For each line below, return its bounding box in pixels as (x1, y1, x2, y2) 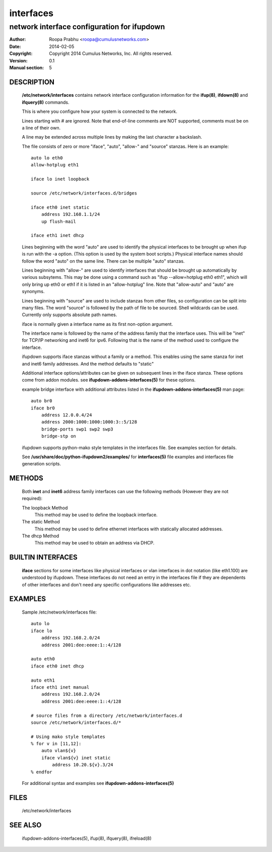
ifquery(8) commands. (22, 99, 70, 105)
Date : (9, 43, 21, 49)
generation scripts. (22, 461, 61, 467)
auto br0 (31, 398, 52, 404)
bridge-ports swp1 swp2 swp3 (41, 426, 113, 432)
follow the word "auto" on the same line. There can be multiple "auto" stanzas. (22, 258, 185, 264)
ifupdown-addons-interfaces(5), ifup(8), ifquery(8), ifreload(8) (22, 835, 152, 841)
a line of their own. (22, 125, 60, 131)
